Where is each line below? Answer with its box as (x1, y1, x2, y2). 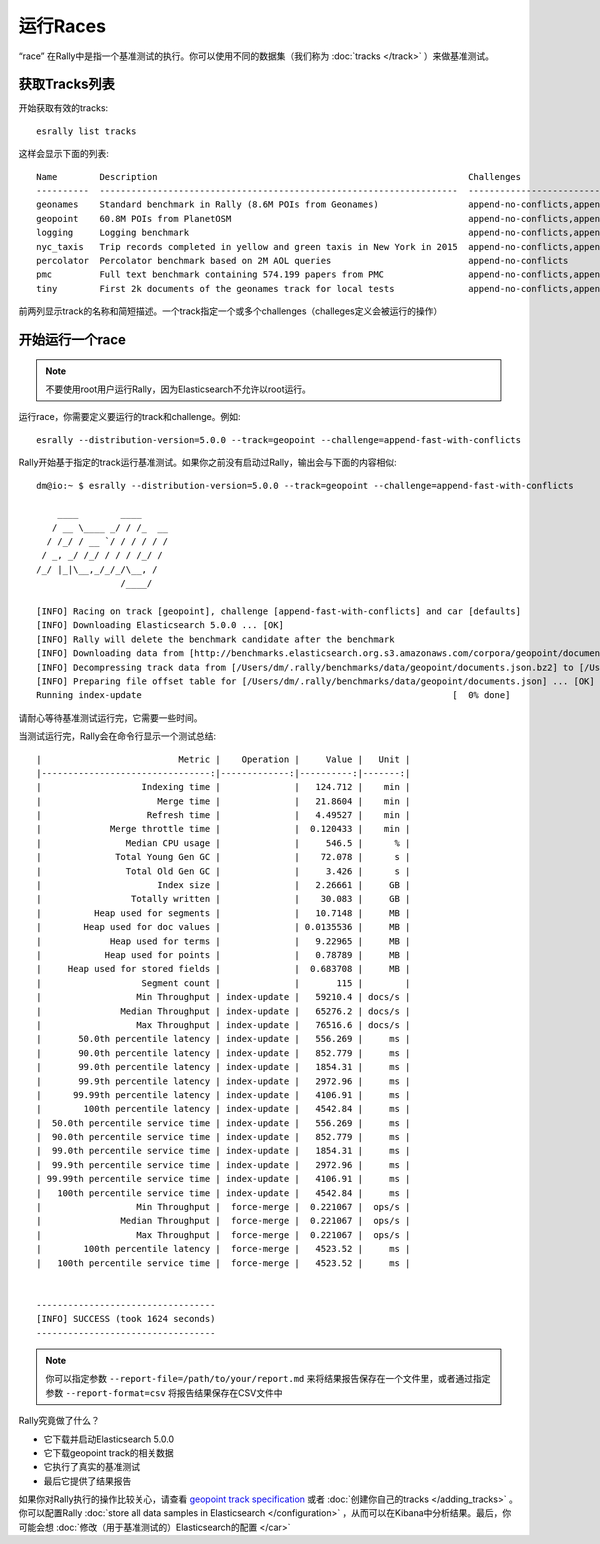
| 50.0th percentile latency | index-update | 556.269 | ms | (36, 1033, 411, 1045)
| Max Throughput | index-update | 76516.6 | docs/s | (36, 1019, 411, 1030)
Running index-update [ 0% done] (36, 690, 511, 701)
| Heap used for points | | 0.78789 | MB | (36, 950, 411, 960)
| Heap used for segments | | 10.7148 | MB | (36, 907, 411, 919)
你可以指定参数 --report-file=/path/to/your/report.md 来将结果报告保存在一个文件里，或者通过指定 (45, 1373, 491, 1385)
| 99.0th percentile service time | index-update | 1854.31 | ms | (36, 1145, 411, 1157)
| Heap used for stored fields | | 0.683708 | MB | (36, 963, 411, 975)
